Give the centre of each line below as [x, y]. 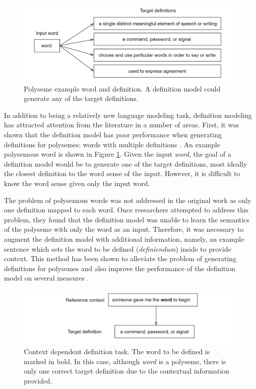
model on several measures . [47, 278]
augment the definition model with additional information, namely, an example [124, 239]
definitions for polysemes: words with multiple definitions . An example [112, 144]
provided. [38, 381]
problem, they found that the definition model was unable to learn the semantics [127, 219]
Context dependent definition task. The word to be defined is [117, 351]
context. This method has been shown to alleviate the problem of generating [120, 258]
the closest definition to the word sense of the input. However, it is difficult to [122, 173]
